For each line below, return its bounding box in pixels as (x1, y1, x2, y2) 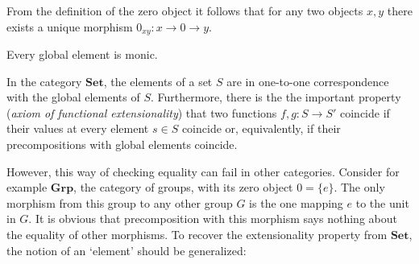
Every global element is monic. (6, 46, 158, 63)
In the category (6, 72, 82, 89)
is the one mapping (249, 194, 343, 211)
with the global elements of (6, 89, 140, 105)
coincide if (339, 104, 390, 121)
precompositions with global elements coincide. (6, 136, 238, 153)
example (6, 179, 48, 196)
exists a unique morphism (6, 18, 133, 35)
